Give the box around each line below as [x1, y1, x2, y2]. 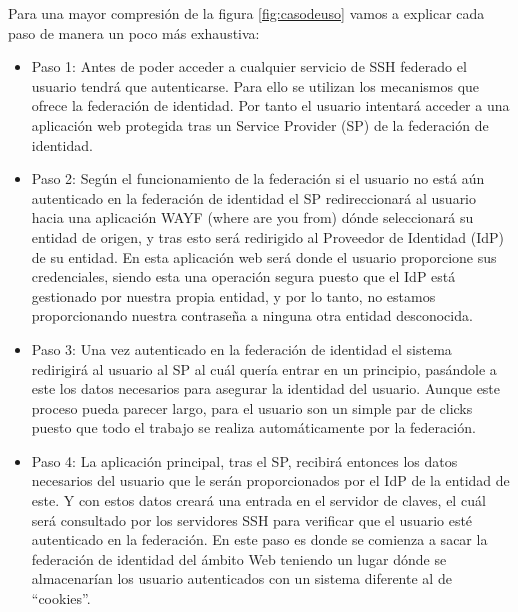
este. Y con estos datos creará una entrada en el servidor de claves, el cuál [31, 490, 486, 511]
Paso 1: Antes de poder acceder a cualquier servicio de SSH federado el [31, 56, 467, 77]
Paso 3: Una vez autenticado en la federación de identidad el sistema [31, 338, 452, 359]
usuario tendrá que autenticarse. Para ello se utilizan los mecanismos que [31, 75, 480, 96]
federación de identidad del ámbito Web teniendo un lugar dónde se [31, 548, 447, 569]
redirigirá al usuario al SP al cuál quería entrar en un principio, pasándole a [31, 358, 497, 379]
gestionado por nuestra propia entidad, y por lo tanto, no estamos [31, 285, 436, 306]
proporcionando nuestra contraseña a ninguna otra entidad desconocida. [31, 305, 473, 326]
